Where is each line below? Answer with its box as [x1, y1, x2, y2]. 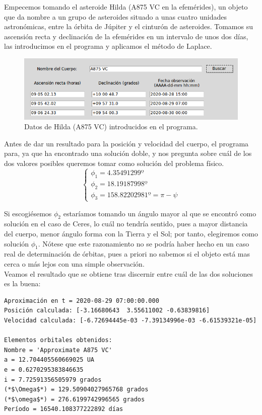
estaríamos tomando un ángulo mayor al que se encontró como [63, 208, 256, 218]
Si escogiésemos [4, 208, 52, 218]
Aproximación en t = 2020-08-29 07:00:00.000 [4, 297, 159, 304]
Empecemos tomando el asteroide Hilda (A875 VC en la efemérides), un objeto [4, 2, 248, 12]
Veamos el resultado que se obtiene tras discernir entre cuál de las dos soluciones [4, 268, 253, 279]
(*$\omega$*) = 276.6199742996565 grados [4, 395, 145, 403]
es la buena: [4, 278, 41, 289]
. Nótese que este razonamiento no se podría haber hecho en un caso [38, 238, 249, 248]
